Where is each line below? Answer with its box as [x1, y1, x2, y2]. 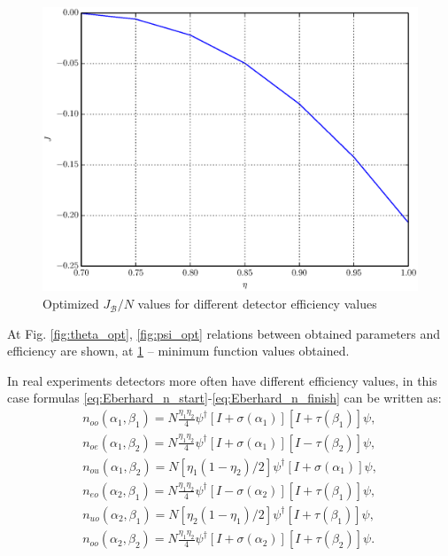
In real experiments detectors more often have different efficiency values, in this [7, 371, 437, 389]
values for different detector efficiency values [137, 294, 377, 313]
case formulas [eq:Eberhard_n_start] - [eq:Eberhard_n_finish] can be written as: [7, 388, 442, 407]
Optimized [42, 294, 99, 313]
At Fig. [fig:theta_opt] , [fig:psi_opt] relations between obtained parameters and [7, 324, 441, 342]
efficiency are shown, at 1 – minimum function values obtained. [7, 341, 350, 360]
